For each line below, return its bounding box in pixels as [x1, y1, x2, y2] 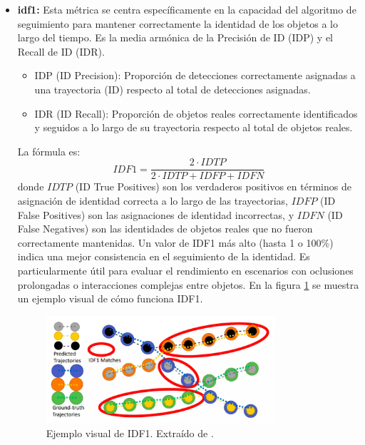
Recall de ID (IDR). [17, 44, 105, 58]
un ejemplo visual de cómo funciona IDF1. [17, 291, 203, 306]
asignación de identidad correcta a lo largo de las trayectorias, [17, 193, 288, 208]
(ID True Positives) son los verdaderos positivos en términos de [75, 179, 351, 194]
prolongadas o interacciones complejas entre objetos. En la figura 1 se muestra [17, 277, 359, 292]
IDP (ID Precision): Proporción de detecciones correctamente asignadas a [34, 68, 356, 83]
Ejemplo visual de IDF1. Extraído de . [46, 425, 214, 440]
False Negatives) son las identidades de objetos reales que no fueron [17, 221, 313, 236]
